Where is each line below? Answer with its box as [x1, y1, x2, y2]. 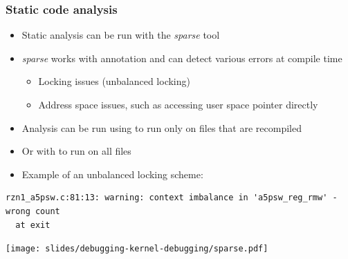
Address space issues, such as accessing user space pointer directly [38, 97, 318, 111]
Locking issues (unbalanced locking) [38, 74, 190, 88]
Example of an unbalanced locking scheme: [21, 166, 203, 181]
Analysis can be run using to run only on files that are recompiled [21, 120, 302, 135]
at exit [15, 220, 51, 230]
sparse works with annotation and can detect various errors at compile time [21, 50, 342, 65]
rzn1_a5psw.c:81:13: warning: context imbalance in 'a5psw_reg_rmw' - [6, 193, 338, 203]
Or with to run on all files [21, 144, 131, 158]
